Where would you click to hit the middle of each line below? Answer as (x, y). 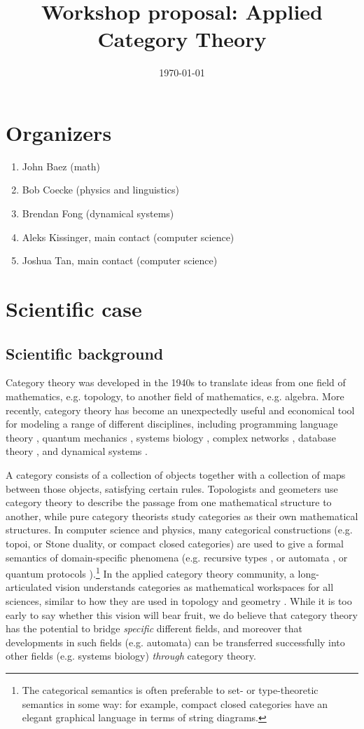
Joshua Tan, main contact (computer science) (120, 260)
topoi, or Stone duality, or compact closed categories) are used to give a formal (175, 543)
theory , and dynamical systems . (77, 451)
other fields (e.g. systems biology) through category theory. (131, 656)
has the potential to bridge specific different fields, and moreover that (154, 628)
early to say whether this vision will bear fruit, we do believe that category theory (182, 614)
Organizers (59, 132)
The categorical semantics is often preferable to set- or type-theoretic (170, 689)
